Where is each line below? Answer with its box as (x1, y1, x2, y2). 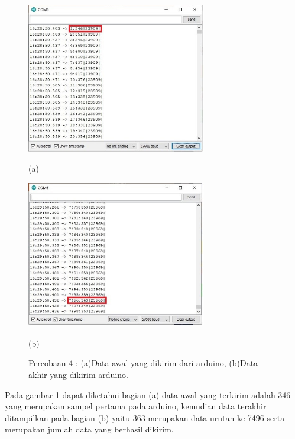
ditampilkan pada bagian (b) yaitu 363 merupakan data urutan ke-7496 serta (5, 411, 285, 424)
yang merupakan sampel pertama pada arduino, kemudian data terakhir (5, 400, 267, 412)
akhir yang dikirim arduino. (28, 368, 128, 381)
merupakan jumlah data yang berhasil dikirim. (5, 423, 174, 435)
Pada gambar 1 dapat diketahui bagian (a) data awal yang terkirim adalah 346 (5, 388, 291, 400)
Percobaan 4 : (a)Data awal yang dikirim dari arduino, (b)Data (28, 357, 258, 369)
